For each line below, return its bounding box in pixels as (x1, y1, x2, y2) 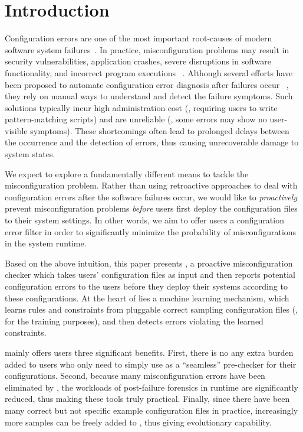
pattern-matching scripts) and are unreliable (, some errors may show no (5, 113, 267, 125)
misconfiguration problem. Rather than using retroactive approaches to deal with (5, 179, 298, 191)
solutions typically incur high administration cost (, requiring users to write (5, 101, 278, 113)
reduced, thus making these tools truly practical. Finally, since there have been (5, 392, 290, 405)
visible (5, 124, 28, 137)
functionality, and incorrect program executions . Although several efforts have (5, 66, 293, 79)
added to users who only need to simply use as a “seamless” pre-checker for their (5, 358, 297, 370)
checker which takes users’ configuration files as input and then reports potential (5, 268, 295, 281)
